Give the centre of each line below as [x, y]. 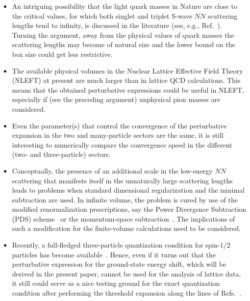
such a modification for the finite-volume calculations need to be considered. [126, 228]
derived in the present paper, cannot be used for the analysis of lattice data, [126, 273]
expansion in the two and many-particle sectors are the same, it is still [118, 135]
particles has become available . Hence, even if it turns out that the [114, 254]
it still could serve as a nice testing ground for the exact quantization [116, 283]
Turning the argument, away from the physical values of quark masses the [123, 35]
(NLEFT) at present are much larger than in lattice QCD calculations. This [126, 80]
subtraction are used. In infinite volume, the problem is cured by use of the [125, 199]
